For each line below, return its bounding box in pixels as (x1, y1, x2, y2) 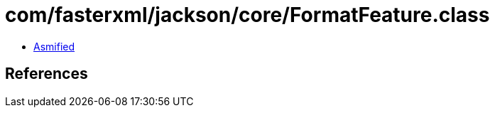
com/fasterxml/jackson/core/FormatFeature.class (5, 3, 490, 27)
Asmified (33, 40, 75, 53)
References (5, 65, 88, 83)
